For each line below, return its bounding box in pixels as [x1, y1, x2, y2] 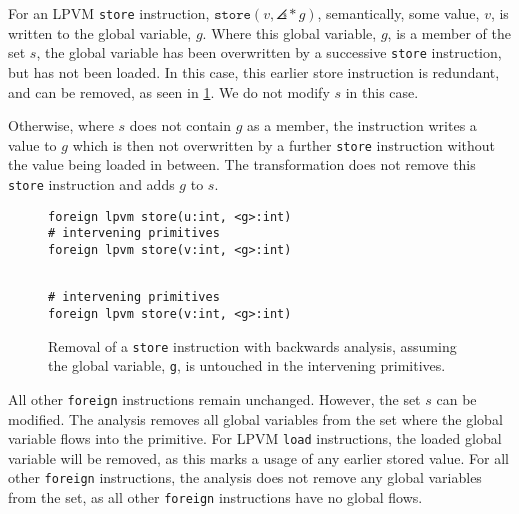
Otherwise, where [8, 115, 114, 136]
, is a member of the [387, 22, 511, 43]
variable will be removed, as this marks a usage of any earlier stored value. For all [8, 447, 509, 468]
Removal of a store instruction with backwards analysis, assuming [48, 335, 457, 356]
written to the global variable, [8, 22, 192, 43]
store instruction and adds [8, 173, 175, 194]
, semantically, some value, [317, 3, 480, 23]
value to [8, 134, 57, 155]
